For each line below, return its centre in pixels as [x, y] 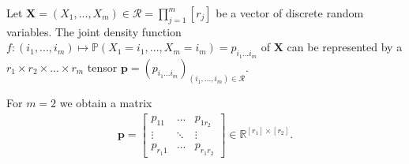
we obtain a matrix [106, 103]
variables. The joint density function [94, 31]
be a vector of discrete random [290, 13]
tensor [102, 67]
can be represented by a [345, 47]
